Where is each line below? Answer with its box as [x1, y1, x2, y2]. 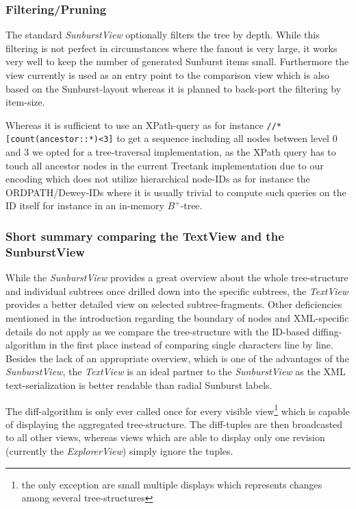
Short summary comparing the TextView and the [5, 227, 284, 244]
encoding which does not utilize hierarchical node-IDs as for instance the [5, 171, 310, 186]
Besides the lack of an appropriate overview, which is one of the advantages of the [5, 351, 349, 365]
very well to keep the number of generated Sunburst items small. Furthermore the [5, 54, 349, 69]
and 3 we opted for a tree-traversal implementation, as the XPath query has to [5, 145, 336, 159]
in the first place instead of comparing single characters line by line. [49, 338, 333, 352]
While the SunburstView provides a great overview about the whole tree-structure [5, 270, 348, 285]
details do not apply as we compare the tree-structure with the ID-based [5, 324, 309, 338]
